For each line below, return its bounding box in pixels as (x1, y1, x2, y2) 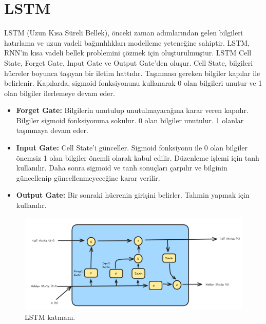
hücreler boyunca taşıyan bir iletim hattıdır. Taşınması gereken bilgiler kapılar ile (4, 67, 260, 78)
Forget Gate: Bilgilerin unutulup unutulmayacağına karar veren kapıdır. (16, 105, 249, 116)
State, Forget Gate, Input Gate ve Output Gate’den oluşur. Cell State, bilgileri (4, 57, 253, 68)
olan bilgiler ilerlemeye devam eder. (4, 87, 115, 98)
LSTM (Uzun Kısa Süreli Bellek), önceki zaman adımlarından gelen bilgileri (4, 27, 243, 38)
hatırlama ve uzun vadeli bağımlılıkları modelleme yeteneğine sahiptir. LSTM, (4, 37, 250, 48)
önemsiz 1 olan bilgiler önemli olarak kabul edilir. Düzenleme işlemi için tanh (16, 152, 259, 163)
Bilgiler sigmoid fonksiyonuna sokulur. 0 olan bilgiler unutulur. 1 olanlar (16, 115, 244, 125)
